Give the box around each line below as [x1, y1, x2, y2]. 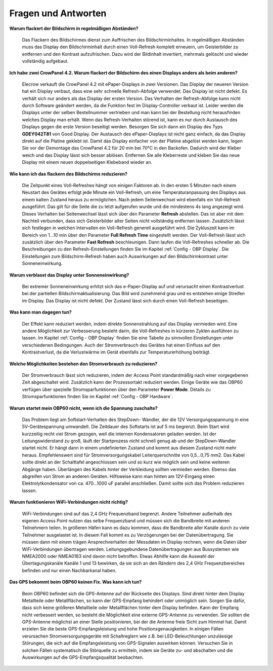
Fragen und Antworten [9, 8, 107, 19]
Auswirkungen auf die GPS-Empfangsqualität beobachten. [22, 654, 144, 660]
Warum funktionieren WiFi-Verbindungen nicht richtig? [9, 499, 128, 505]
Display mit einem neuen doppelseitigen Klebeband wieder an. [22, 159, 153, 165]
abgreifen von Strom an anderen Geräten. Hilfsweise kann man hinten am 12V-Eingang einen [22, 473, 215, 479]
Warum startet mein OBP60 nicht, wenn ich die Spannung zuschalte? [9, 405, 158, 411]
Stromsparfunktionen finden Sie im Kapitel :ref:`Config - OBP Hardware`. [22, 394, 173, 400]
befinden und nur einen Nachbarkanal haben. [22, 567, 117, 573]
